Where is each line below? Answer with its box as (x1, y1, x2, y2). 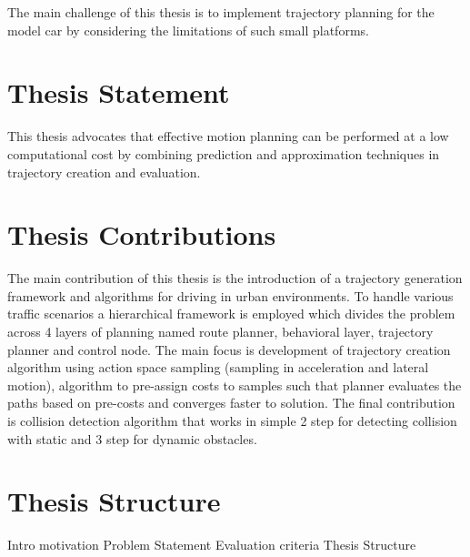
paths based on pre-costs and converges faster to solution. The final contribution (7, 393, 455, 412)
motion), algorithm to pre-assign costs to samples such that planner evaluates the (7, 375, 462, 394)
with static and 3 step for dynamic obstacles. (7, 429, 257, 448)
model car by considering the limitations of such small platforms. (7, 20, 369, 39)
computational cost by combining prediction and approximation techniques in (7, 144, 440, 163)
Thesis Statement (7, 74, 230, 111)
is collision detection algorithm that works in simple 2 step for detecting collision (7, 410, 457, 430)
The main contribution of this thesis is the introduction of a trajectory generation (7, 268, 463, 288)
